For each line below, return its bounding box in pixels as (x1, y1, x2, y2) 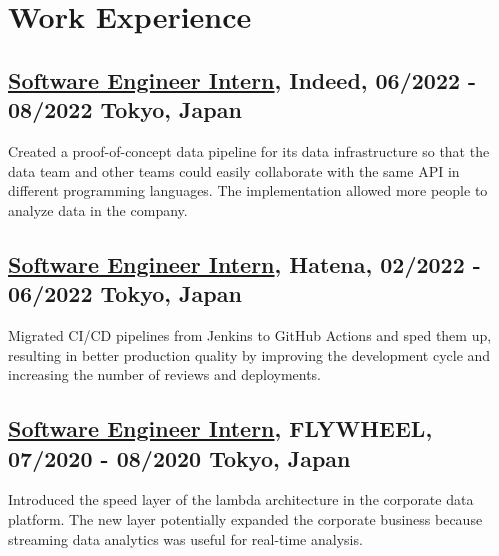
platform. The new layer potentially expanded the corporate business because (8, 508, 483, 529)
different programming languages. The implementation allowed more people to (8, 180, 488, 201)
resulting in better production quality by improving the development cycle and (8, 344, 491, 365)
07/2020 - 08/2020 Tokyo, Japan (8, 442, 351, 473)
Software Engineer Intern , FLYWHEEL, (8, 413, 433, 444)
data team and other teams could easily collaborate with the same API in (8, 160, 460, 181)
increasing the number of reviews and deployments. (8, 364, 322, 385)
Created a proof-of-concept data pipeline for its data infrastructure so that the (8, 140, 490, 161)
